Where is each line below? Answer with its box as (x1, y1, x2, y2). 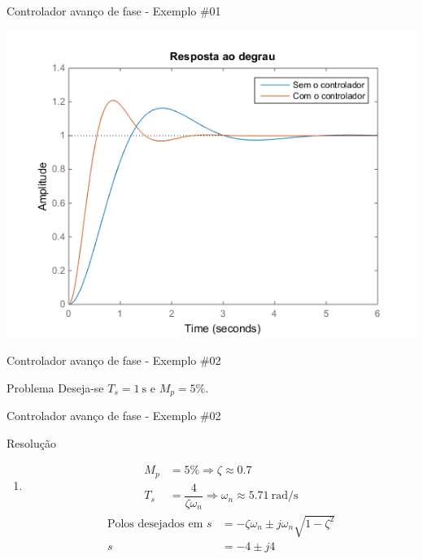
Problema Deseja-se (7, 379, 104, 396)
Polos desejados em (107, 518, 203, 530)
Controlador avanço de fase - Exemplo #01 (7, 2, 221, 19)
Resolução (7, 434, 56, 451)
